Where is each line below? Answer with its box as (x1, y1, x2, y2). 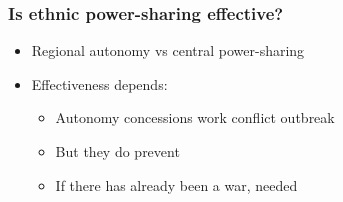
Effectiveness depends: (31, 73, 168, 94)
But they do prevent (55, 141, 180, 161)
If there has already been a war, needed (55, 174, 298, 195)
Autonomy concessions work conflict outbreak (55, 107, 335, 128)
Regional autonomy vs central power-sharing (31, 40, 305, 61)
